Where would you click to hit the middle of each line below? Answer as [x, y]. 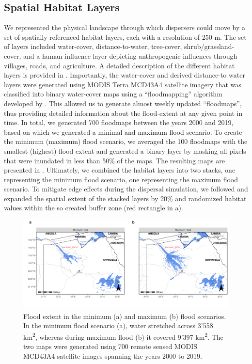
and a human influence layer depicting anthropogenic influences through [130, 55]
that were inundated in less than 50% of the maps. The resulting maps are [114, 160]
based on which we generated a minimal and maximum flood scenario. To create [123, 132]
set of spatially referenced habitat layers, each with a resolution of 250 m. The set [125, 37]
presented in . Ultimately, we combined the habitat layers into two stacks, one [120, 170]
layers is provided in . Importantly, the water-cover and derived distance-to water [125, 75]
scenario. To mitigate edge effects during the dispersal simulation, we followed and [126, 189]
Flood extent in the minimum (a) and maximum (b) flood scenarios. [125, 316]
